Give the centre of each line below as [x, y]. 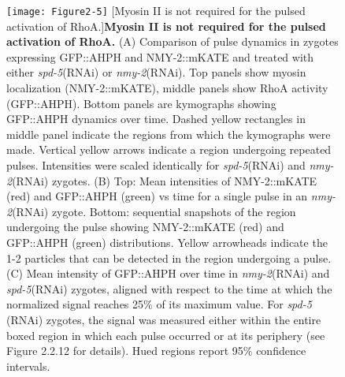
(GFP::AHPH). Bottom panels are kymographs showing [141, 103]
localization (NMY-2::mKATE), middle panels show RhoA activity [167, 88]
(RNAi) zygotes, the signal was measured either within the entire [164, 319]
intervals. [28, 366]
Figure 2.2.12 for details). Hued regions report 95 [125, 351]
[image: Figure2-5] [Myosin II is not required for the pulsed [156, 10]
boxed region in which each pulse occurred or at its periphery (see [166, 335]
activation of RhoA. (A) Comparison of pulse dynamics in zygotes [172, 41]
